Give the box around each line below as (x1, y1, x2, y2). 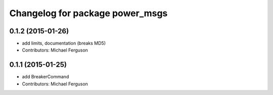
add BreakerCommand (22, 74, 69, 80)
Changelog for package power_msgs (9, 8, 168, 19)
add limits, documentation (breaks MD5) (22, 40, 106, 46)
